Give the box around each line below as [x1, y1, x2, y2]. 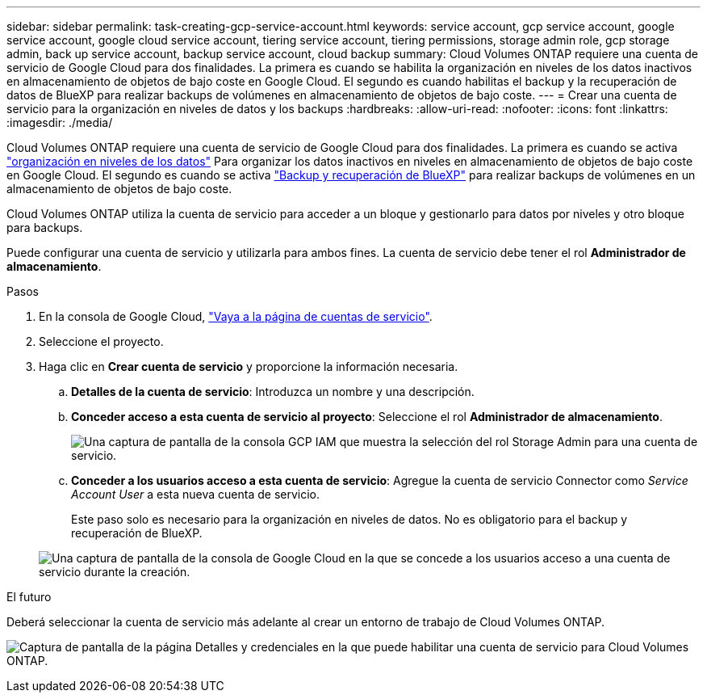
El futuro [6, 590, 52, 604]
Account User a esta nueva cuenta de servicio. [71, 487, 320, 501]
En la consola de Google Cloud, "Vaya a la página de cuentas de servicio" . [39, 309, 433, 323]
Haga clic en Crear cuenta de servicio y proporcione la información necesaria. [39, 360, 458, 373]
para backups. [6, 221, 83, 234]
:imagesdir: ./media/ [6, 116, 113, 129]
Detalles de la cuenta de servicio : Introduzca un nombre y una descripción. [71, 385, 475, 398]
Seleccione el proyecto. [39, 335, 164, 348]
